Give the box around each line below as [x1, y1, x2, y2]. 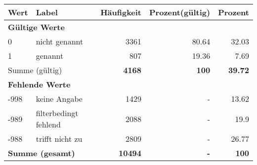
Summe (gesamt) [8, 147, 75, 159]
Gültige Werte [8, 21, 65, 33]
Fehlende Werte [8, 79, 71, 90]
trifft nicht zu [36, 133, 83, 144]
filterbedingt [36, 107, 79, 119]
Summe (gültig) [8, 64, 62, 76]
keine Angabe [36, 93, 83, 104]
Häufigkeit [100, 6, 142, 18]
